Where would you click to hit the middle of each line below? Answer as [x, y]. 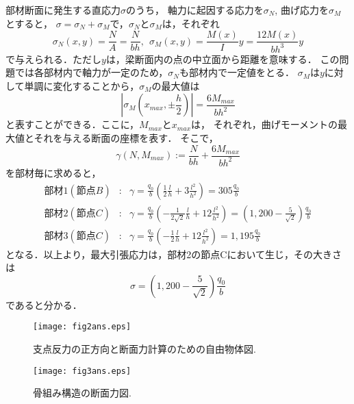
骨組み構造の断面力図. [82, 393]
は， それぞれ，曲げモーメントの [265, 124]
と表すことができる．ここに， [73, 124]
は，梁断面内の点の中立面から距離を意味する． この [223, 59]
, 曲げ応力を [302, 10]
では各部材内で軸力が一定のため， [91, 72]
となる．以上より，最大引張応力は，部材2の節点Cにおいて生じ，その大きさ [174, 254]
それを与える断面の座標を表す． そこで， [126, 137]
